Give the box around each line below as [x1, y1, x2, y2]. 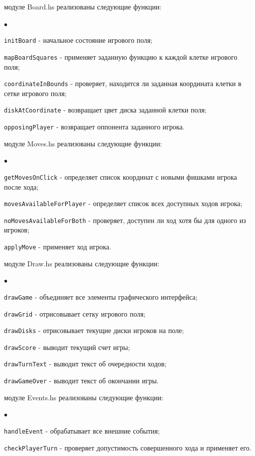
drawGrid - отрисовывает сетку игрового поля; [4, 308, 146, 319]
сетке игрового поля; [4, 88, 67, 98]
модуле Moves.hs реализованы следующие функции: [4, 138, 162, 148]
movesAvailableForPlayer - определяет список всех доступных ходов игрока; [4, 198, 243, 209]
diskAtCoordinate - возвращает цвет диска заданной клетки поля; [4, 105, 207, 115]
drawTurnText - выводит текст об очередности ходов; [4, 358, 167, 369]
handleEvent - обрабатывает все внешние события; [4, 425, 160, 436]
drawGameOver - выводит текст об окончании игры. [4, 375, 159, 386]
